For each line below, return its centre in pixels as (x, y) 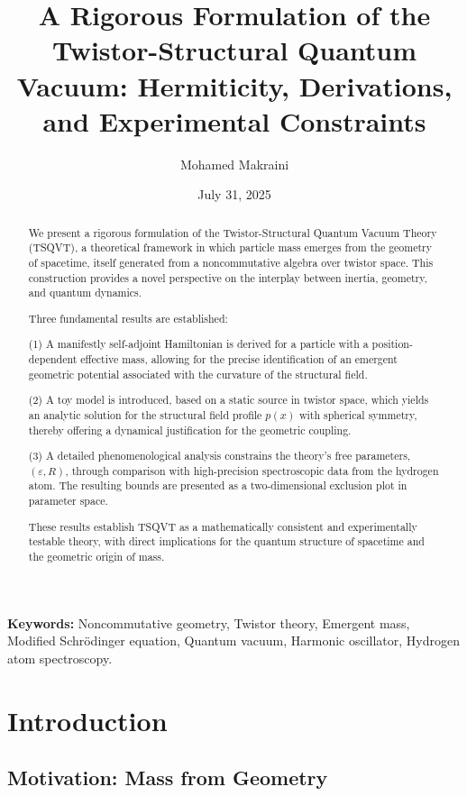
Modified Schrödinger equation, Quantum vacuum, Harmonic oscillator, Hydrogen (234, 640)
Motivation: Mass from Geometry (168, 778)
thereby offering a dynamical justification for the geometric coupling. (190, 430)
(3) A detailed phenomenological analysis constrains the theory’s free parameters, (220, 456)
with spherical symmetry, (358, 414)
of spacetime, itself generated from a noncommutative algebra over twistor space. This (231, 262)
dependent (53, 359)
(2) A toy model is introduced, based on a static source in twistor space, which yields (229, 400)
